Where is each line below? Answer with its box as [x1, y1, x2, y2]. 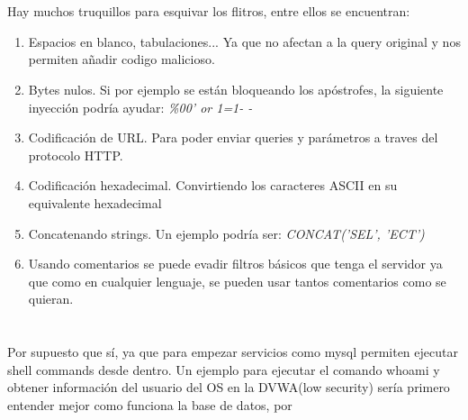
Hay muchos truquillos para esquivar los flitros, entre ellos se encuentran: [7, 2, 410, 21]
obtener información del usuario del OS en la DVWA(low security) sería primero [7, 378, 450, 397]
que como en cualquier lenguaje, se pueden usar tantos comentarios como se [28, 271, 446, 290]
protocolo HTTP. [28, 145, 123, 164]
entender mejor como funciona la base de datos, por [7, 395, 292, 414]
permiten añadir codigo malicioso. [28, 50, 215, 68]
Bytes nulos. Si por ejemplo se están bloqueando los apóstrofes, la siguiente [28, 79, 444, 98]
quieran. [28, 289, 74, 308]
